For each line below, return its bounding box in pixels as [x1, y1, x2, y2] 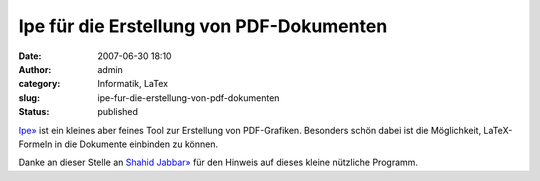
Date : [18, 50, 42, 62]
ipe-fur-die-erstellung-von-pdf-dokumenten [97, 91, 280, 104]
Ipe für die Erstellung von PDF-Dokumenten [18, 15, 388, 37]
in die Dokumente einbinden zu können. [54, 138, 219, 150]
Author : [18, 63, 52, 75]
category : [18, 78, 61, 90]
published [97, 106, 139, 118]
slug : [18, 91, 40, 104]
